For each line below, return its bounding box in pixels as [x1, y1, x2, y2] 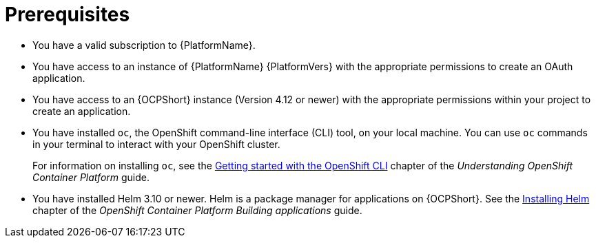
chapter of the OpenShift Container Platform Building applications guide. [32, 204, 362, 216]
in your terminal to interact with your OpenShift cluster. [32, 138, 280, 150]
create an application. [32, 105, 131, 117]
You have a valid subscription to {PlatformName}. [32, 39, 256, 51]
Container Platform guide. [32, 171, 150, 183]
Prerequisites [5, 3, 130, 26]
